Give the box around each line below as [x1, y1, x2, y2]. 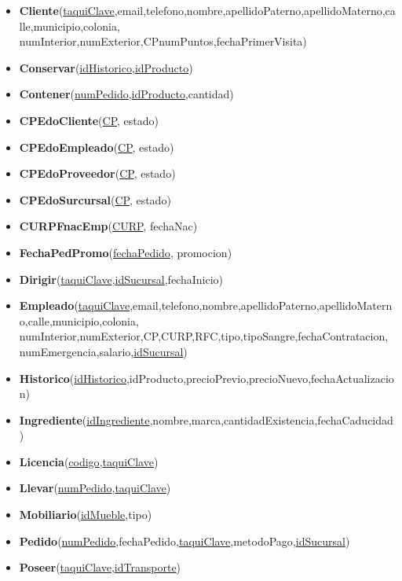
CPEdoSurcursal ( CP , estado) [19, 191, 171, 208]
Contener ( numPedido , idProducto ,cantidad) [19, 86, 234, 102]
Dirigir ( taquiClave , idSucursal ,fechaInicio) [19, 270, 224, 287]
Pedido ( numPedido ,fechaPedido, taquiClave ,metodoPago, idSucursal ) [19, 532, 350, 549]
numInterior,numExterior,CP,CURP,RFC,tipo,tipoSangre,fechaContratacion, [19, 328, 389, 344]
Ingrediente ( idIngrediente [19, 411, 150, 428]
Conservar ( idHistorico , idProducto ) [19, 59, 193, 75]
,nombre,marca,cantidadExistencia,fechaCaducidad [149, 411, 393, 428]
